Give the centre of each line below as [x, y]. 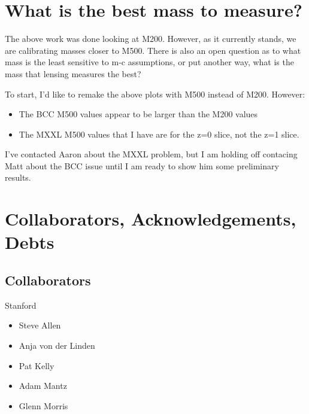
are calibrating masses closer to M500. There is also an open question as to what [153, 50]
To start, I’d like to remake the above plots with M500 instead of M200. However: [155, 94]
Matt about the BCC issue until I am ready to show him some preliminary [142, 165]
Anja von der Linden [57, 345]
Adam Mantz [43, 386]
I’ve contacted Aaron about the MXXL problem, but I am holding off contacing [151, 154]
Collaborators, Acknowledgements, [151, 219]
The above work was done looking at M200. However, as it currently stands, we [151, 39]
